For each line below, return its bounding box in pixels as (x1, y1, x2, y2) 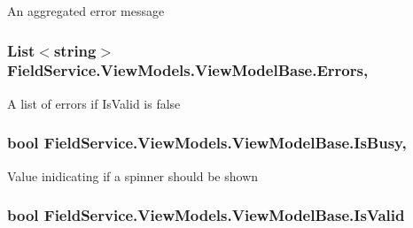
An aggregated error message (7, 2, 165, 19)
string (53, 39, 97, 61)
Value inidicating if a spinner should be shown (7, 166, 259, 185)
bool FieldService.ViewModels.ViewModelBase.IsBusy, (7, 132, 407, 154)
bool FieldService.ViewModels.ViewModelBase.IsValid (7, 204, 405, 226)
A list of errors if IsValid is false (7, 94, 181, 112)
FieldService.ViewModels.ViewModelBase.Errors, (7, 59, 369, 81)
